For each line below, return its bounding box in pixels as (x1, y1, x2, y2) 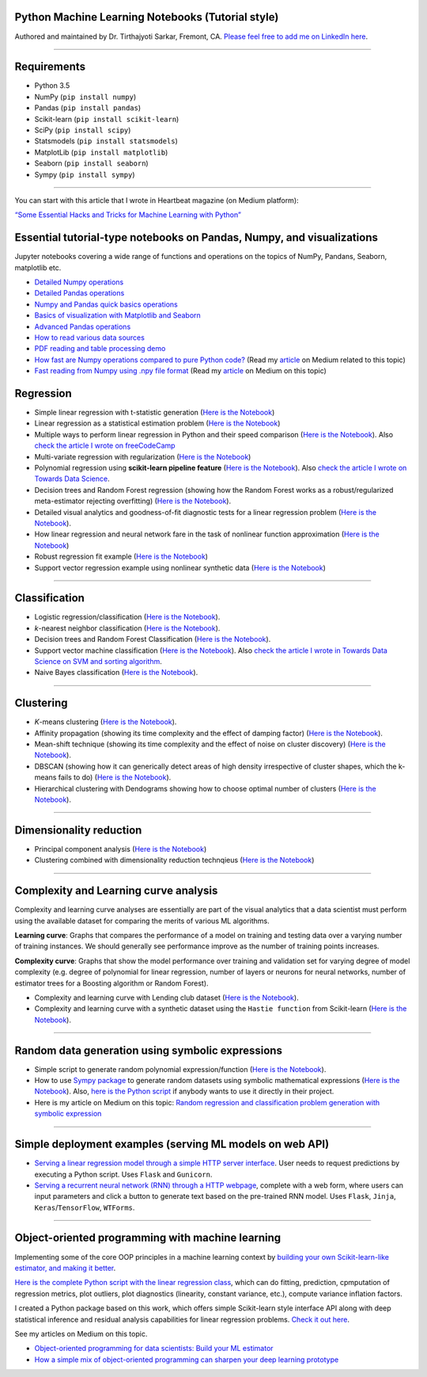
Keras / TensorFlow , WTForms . (34, 1203, 135, 1212)
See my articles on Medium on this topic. (14, 1329, 148, 1338)
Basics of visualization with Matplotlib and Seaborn (34, 311, 201, 320)
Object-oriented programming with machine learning (14, 1231, 282, 1245)
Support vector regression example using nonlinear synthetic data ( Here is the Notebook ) (34, 563, 326, 572)
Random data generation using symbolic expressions (14, 1043, 282, 1057)
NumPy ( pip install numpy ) (34, 92, 137, 101)
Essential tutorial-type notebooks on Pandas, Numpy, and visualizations (14, 231, 379, 245)
